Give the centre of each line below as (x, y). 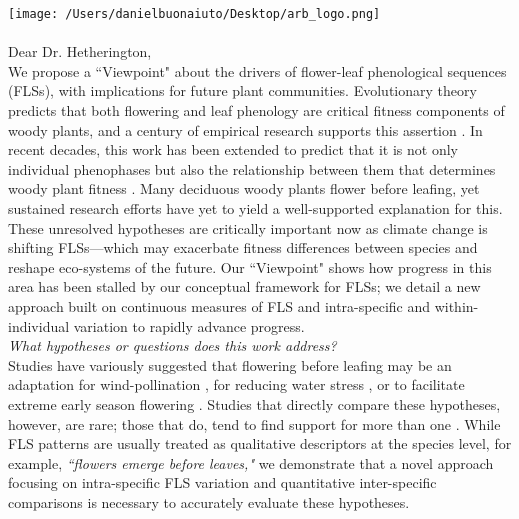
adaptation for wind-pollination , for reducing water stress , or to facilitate (236, 384)
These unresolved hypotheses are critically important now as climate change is (248, 227)
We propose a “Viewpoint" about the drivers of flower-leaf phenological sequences (257, 70)
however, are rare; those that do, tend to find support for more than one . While (254, 423)
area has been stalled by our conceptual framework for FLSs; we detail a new (244, 286)
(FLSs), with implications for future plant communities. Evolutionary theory (242, 90)
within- (456, 305)
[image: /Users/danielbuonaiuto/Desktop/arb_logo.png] (194, 14)
